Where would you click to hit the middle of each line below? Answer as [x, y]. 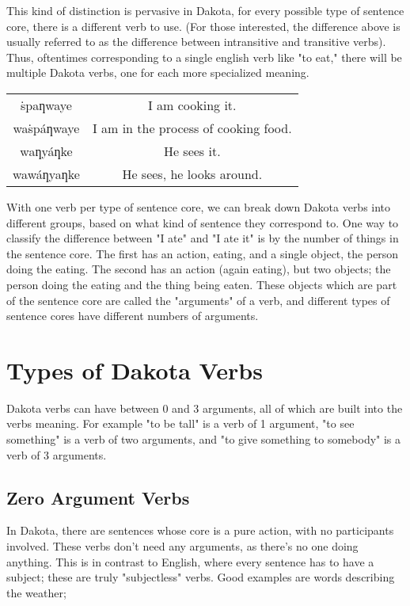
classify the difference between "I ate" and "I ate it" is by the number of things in [203, 238]
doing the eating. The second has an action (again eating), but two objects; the [199, 269]
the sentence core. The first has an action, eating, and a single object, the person [203, 253]
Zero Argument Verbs [98, 497]
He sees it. [192, 151]
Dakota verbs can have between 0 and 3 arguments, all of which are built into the [205, 408]
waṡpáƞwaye [46, 128]
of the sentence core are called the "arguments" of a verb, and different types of [198, 300]
